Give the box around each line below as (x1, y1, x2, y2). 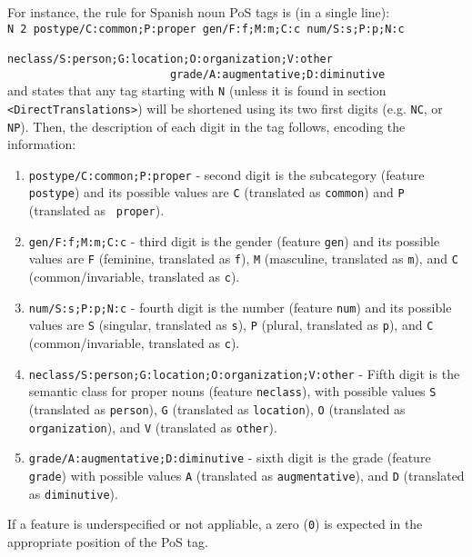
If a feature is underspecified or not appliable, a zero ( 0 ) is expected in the (7, 514, 423, 533)
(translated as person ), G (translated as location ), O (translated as (28, 400, 406, 418)
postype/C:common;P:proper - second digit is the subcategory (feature (28, 164, 425, 184)
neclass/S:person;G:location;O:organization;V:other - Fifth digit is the (28, 363, 460, 383)
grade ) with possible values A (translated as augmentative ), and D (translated (28, 465, 465, 484)
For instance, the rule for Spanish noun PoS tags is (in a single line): (7, 3, 390, 21)
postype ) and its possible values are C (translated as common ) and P (28, 183, 405, 202)
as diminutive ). (28, 483, 118, 502)
